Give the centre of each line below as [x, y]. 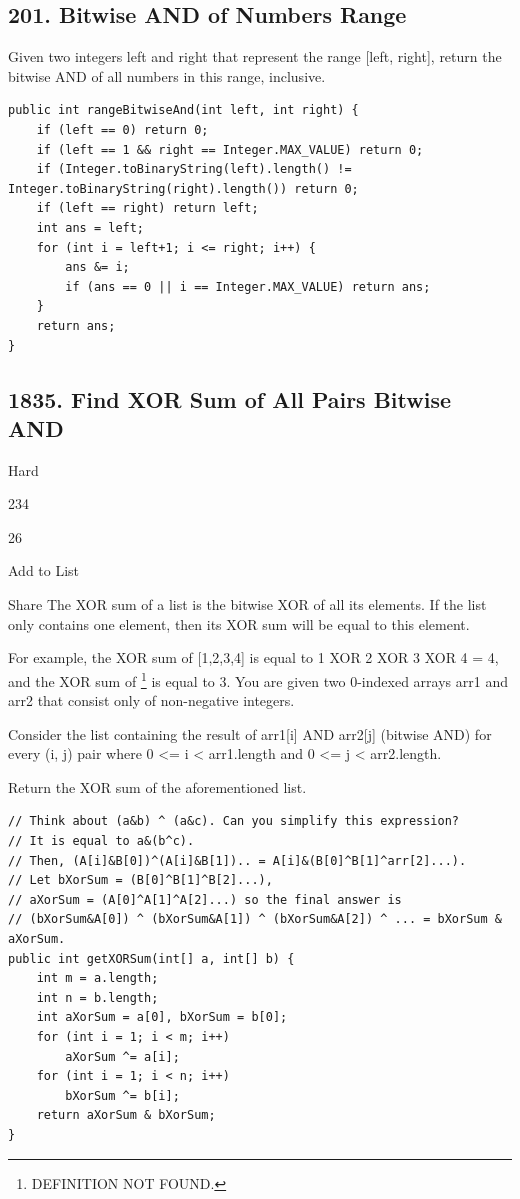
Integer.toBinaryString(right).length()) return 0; [183, 188]
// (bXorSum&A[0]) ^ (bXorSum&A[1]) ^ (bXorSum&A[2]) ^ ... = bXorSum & [255, 919]
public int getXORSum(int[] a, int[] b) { [151, 958]
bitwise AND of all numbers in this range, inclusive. [167, 75]
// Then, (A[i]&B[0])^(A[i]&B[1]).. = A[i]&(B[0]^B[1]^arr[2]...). [237, 860]
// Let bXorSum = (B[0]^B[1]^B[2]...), [140, 880]
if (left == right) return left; [147, 208]
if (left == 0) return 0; [122, 129]
